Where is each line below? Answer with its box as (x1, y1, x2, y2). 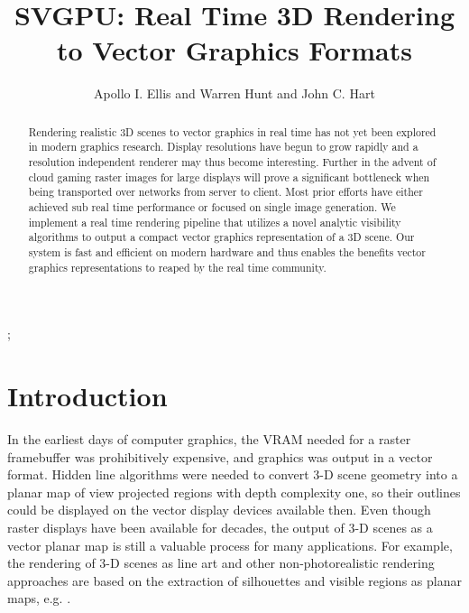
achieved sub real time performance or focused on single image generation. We (28, 199, 396, 214)
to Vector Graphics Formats (56, 32, 413, 69)
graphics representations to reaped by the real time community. (28, 259, 326, 274)
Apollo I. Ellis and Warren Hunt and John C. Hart (94, 84, 375, 103)
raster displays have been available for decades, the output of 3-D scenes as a (7, 517, 433, 536)
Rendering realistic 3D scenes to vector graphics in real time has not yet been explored (28, 124, 437, 139)
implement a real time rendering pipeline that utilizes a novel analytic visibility (28, 214, 401, 229)
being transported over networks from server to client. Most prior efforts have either (28, 184, 423, 200)
